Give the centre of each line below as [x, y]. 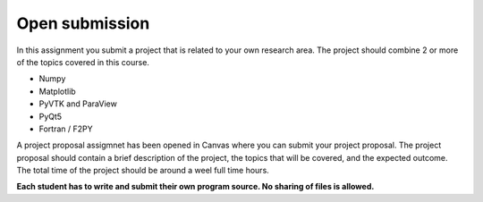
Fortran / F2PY [66, 129]
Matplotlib [57, 91]
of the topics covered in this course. [83, 62]
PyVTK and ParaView [78, 104]
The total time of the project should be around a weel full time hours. [143, 171]
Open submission [83, 23]
